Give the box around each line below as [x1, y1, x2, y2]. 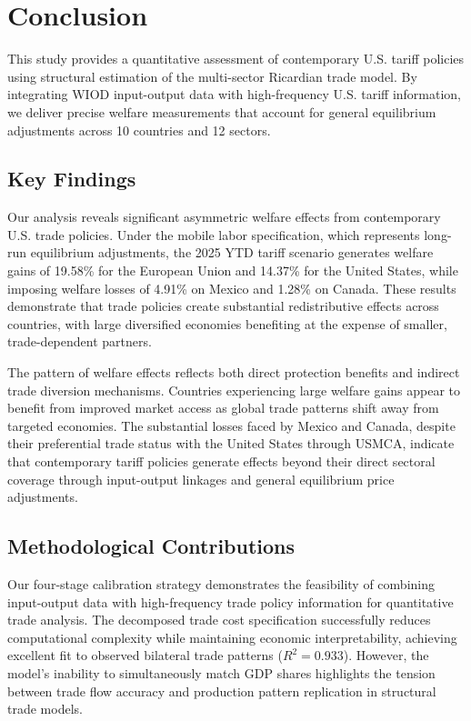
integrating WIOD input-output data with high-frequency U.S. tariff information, [7, 85, 462, 104]
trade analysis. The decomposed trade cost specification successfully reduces [7, 610, 431, 629]
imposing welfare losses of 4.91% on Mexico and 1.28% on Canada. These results [7, 278, 456, 297]
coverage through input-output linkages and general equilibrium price [7, 469, 395, 488]
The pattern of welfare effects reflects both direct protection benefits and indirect [7, 363, 460, 382]
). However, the [343, 646, 429, 665]
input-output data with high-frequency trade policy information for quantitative [7, 592, 454, 611]
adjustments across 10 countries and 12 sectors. [7, 120, 271, 139]
